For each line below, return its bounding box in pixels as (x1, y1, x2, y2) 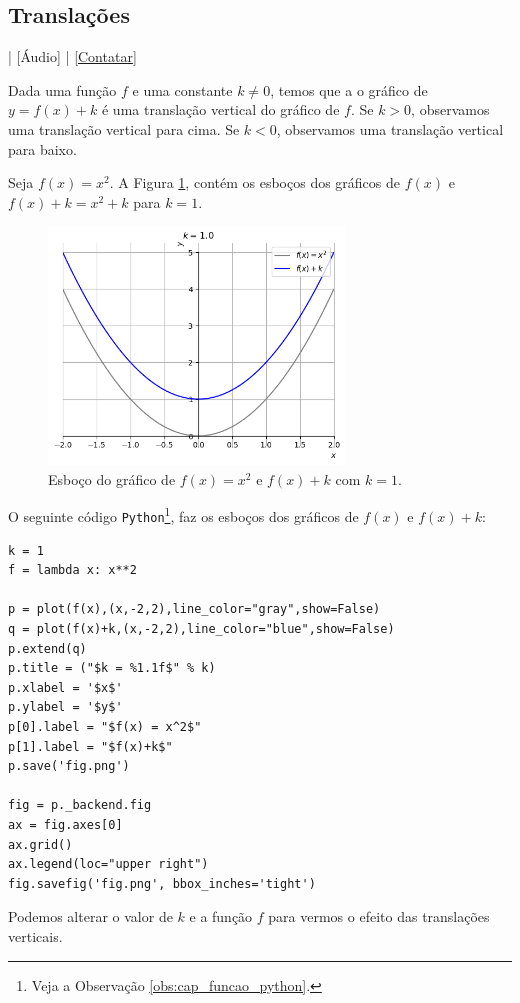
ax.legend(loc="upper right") (8, 857, 209, 872)
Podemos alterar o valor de (8, 906, 173, 927)
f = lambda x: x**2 (8, 563, 137, 578)
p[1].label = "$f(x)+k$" (8, 739, 173, 754)
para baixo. (8, 138, 77, 159)
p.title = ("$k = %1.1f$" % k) (8, 661, 216, 676)
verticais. (8, 925, 63, 946)
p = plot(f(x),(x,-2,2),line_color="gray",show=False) (8, 602, 381, 617)
